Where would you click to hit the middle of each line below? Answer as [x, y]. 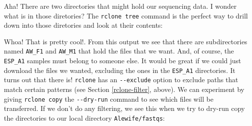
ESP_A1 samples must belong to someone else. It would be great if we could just [123, 61]
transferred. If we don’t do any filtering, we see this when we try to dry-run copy [125, 108]
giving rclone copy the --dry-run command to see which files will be [109, 99]
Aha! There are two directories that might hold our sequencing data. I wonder [120, 6]
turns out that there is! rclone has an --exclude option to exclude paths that [121, 80]
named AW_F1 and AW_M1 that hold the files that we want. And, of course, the [119, 51]
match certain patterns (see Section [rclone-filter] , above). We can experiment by [124, 89]
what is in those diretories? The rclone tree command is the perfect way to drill [126, 15]
